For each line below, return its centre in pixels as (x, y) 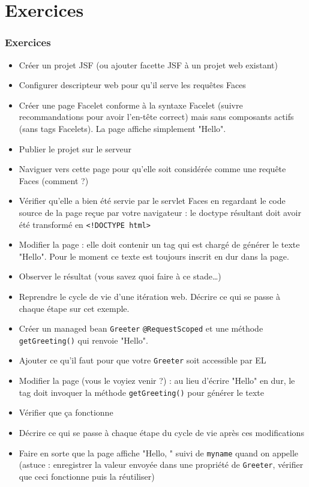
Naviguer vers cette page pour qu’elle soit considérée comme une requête (152, 169)
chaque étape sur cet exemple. (74, 308)
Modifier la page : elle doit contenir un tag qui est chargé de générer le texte (159, 244)
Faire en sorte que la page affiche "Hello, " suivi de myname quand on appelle (159, 453)
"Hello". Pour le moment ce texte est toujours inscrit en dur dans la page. (154, 256)
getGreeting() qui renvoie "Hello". (83, 340)
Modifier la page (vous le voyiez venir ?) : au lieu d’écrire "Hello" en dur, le (157, 381)
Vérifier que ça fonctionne (66, 412)
